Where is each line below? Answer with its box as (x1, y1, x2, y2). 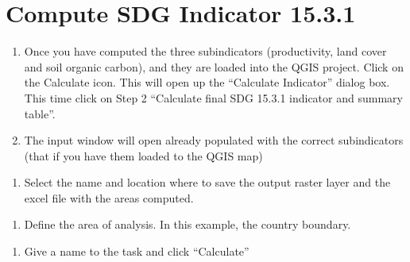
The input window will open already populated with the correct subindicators (24, 132, 404, 148)
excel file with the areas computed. (24, 189, 194, 206)
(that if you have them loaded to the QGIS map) (24, 147, 263, 164)
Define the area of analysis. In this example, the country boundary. (24, 216, 351, 233)
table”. (24, 105, 56, 121)
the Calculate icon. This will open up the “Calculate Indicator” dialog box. (24, 74, 390, 91)
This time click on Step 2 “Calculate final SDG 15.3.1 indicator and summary (24, 89, 403, 106)
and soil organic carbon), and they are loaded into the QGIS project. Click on (24, 58, 404, 75)
